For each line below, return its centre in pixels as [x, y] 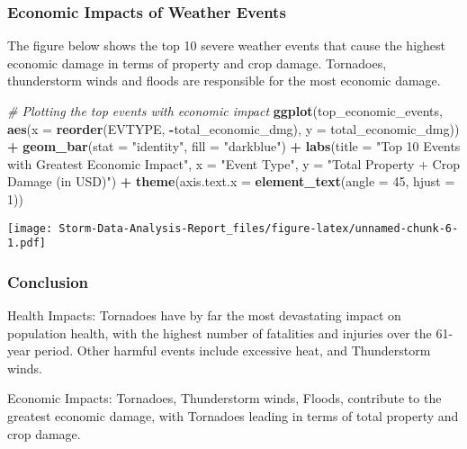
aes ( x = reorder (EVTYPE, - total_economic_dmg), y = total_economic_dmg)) [233, 128]
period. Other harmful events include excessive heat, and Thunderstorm [233, 350]
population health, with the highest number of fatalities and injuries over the [220, 332]
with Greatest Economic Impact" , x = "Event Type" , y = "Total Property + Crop [233, 163]
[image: [30, 228]
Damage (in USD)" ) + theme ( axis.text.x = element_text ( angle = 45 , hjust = [231, 181]
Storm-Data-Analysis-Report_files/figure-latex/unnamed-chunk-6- [259, 228]
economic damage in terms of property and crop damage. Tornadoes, [197, 63]
